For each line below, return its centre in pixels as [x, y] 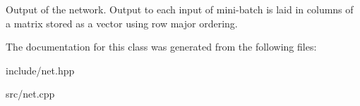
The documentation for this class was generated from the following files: [161, 47]
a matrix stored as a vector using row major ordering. [122, 23]
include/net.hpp [40, 70]
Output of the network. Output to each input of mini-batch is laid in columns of [180, 9]
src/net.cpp [30, 94]
